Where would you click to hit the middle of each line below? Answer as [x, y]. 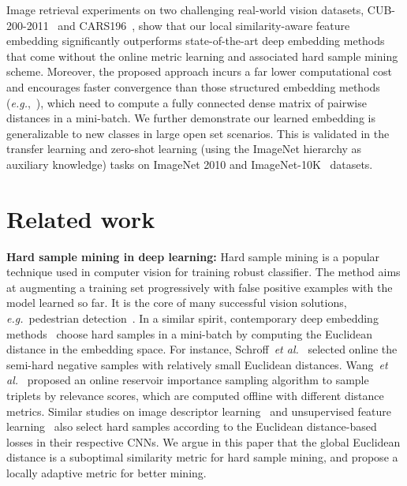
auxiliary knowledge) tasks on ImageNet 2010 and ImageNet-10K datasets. [190, 164]
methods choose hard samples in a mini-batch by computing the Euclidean [190, 333]
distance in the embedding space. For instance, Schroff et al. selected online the [202, 349]
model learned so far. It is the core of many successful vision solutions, [177, 303]
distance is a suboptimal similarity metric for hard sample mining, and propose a [202, 457]
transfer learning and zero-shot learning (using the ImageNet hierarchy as [184, 149]
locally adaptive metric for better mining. [106, 472]
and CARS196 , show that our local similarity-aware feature [204, 25]
